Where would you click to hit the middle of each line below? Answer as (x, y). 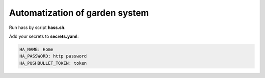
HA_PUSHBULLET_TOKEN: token (53, 63)
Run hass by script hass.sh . (37, 27)
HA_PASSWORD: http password (53, 56)
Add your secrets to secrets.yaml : (44, 36)
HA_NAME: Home (36, 49)
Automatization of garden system (79, 13)
